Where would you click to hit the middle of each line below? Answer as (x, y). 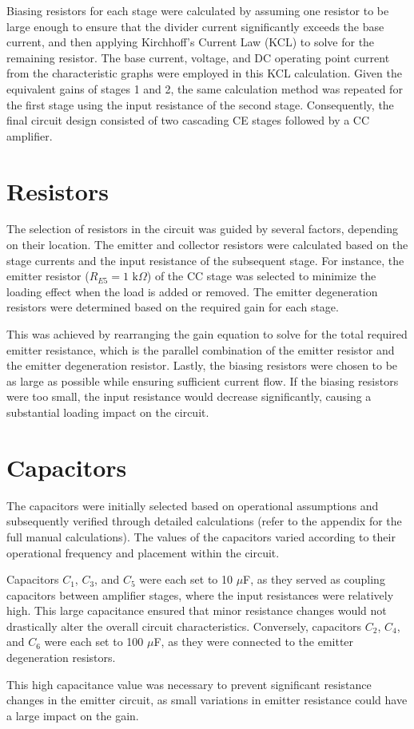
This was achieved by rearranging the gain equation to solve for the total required (207, 334)
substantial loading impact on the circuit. (108, 412)
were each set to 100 (94, 642)
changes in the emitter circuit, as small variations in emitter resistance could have (207, 700)
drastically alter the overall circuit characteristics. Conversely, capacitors (184, 626)
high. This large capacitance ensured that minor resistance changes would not (197, 610)
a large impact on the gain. (73, 715)
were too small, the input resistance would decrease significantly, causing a (189, 396)
